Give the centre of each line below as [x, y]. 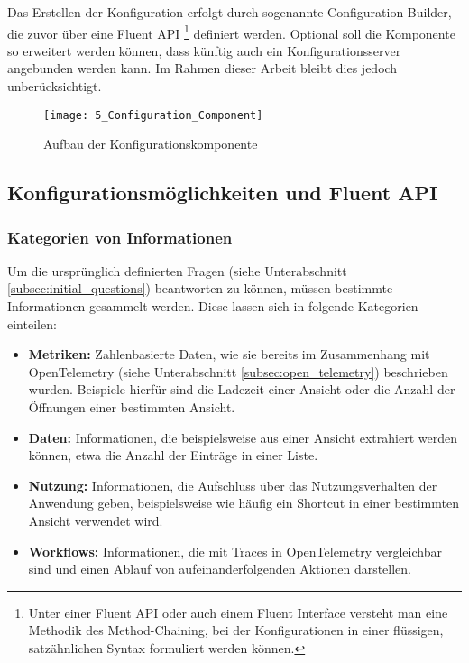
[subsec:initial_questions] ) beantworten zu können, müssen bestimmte [200, 288]
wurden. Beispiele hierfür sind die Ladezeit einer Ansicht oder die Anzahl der [242, 389]
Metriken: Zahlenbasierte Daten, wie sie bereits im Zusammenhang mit [229, 354]
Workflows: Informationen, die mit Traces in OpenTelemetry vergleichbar [235, 551]
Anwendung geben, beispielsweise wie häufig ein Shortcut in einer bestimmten [244, 503]
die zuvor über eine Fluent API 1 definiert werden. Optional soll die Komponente [231, 32]
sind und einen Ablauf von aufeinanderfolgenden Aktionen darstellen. [220, 569]
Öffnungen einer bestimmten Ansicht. [132, 407]
